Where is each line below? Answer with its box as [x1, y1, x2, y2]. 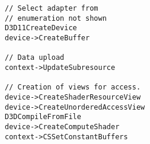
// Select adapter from [5, 4, 98, 12]
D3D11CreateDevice [5, 24, 77, 33]
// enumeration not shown [5, 14, 107, 23]
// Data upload [5, 53, 65, 62]
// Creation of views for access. [5, 83, 141, 92]
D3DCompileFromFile [5, 113, 81, 121]
